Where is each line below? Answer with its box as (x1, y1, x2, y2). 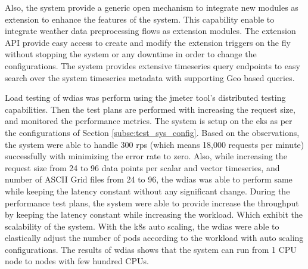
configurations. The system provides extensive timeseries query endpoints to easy (5, 59, 300, 72)
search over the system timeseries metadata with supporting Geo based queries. (5, 71, 295, 84)
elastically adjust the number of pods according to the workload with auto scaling (5, 231, 304, 244)
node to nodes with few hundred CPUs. (5, 255, 149, 267)
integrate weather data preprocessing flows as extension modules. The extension (5, 24, 296, 37)
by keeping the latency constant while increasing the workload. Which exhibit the (5, 208, 303, 221)
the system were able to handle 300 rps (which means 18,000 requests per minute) (5, 138, 304, 150)
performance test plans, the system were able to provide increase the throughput (5, 196, 299, 209)
